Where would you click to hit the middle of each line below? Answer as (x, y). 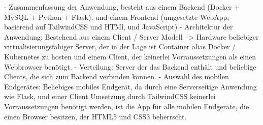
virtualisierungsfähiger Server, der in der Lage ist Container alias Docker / (120, 46)
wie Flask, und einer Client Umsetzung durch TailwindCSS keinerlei (110, 96)
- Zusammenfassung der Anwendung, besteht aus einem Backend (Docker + (122, 7)
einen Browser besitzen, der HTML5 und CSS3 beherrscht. (95, 116)
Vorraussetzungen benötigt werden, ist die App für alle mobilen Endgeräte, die (127, 106)
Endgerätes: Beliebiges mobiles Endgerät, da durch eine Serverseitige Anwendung (130, 86)
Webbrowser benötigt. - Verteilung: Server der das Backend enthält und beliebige (130, 66)
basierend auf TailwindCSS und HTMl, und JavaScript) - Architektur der (119, 27)
